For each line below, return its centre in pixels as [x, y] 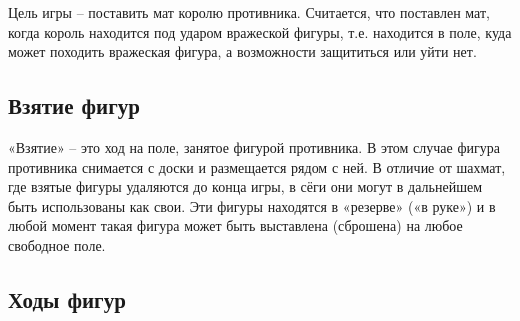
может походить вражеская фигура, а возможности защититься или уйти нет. [242, 51]
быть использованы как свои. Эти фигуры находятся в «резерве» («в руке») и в [252, 205]
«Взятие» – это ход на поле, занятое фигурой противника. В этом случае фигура [254, 146]
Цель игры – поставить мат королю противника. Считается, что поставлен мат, [249, 12]
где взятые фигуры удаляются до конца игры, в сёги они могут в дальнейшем [245, 186]
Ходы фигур [67, 298]
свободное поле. [57, 244]
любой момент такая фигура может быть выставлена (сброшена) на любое [235, 225]
